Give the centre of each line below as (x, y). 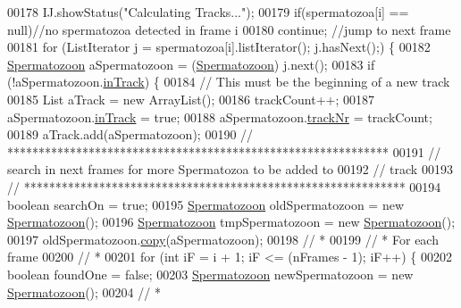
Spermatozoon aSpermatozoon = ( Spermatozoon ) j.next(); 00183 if (191, 64)
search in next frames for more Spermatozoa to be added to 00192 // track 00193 (230, 169)
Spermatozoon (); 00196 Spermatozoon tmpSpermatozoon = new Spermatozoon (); (231, 222)
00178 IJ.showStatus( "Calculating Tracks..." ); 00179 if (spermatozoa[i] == (208, 12)
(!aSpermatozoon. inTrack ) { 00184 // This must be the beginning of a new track (229, 82)
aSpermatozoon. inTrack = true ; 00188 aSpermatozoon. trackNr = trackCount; (220, 117)
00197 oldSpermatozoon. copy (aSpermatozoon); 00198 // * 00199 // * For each (223, 239)
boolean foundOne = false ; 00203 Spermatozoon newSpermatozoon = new (210, 274)
